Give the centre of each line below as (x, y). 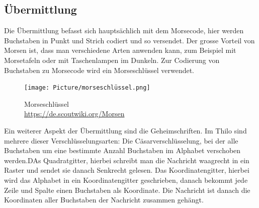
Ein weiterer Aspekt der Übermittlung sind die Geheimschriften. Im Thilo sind (125, 131)
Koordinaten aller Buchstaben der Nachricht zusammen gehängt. (104, 200)
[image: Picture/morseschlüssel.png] (87, 88)
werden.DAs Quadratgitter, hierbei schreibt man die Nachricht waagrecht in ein (127, 160)
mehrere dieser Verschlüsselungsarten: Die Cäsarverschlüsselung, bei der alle (121, 140)
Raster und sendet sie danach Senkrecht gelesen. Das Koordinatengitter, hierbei (127, 170)
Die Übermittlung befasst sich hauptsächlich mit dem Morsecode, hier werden (124, 30)
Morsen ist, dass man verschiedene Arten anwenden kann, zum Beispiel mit (120, 50)
